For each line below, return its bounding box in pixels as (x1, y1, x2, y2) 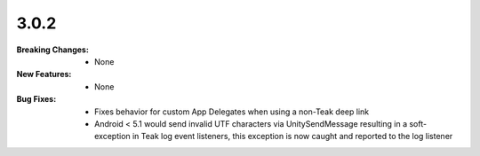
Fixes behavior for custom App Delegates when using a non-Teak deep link (94, 106, 369, 117)
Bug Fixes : (16, 94, 57, 105)
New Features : (16, 69, 72, 80)
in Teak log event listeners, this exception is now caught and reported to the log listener (132, 131, 453, 142)
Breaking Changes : (16, 44, 89, 55)
